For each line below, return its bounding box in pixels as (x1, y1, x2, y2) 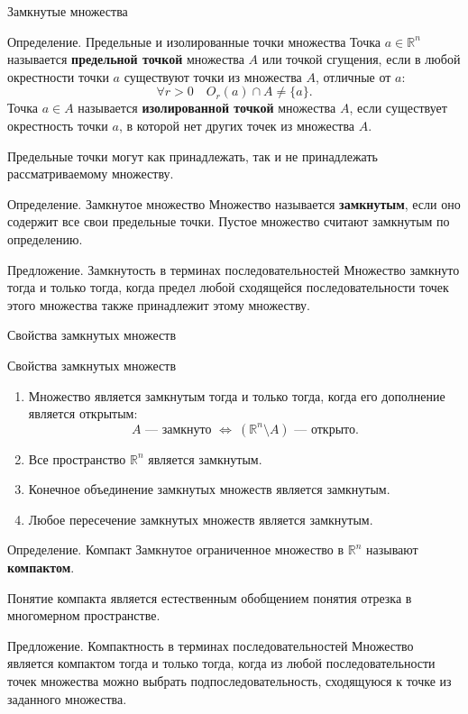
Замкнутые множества (7, 2, 128, 20)
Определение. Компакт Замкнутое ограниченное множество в (7, 540, 344, 559)
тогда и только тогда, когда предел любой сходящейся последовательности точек (7, 278, 449, 297)
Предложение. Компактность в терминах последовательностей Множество (7, 636, 414, 654)
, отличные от (316, 67, 391, 86)
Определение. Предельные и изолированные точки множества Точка (7, 32, 381, 50)
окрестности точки (7, 67, 109, 86)
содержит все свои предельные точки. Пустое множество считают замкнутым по (7, 212, 450, 231)
